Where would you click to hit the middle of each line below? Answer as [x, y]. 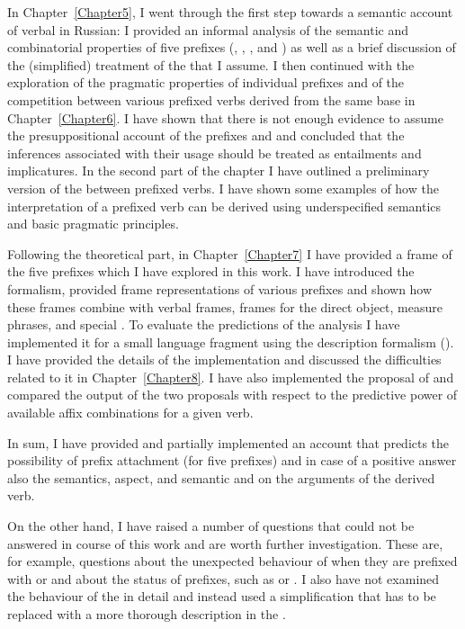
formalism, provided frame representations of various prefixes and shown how [220, 288]
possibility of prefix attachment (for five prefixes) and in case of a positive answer [232, 460]
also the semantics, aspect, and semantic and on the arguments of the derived [221, 477]
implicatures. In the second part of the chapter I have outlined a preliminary [219, 171]
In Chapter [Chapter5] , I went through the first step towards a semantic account [230, 12]
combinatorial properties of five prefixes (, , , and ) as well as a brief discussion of [232, 47]
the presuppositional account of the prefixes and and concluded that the [206, 135]
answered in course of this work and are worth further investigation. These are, [225, 543]
